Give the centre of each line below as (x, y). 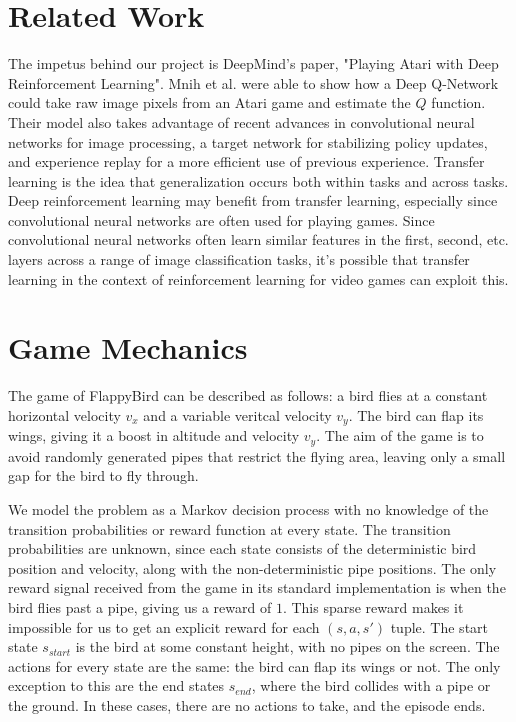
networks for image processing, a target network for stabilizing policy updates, (248, 141)
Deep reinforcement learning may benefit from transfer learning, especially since (253, 200)
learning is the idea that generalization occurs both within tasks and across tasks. (258, 180)
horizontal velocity (64, 414)
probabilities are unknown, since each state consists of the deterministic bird (242, 548)
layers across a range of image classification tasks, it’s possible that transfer (239, 259)
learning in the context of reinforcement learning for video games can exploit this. (258, 278)
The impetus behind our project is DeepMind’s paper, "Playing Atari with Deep (253, 63)
